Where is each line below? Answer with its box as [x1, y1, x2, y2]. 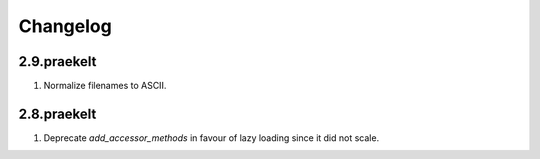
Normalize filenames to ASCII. [43, 80, 167, 92]
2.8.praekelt [18, 105, 97, 122]
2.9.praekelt [18, 53, 97, 70]
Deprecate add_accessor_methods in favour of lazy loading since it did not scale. [43, 131, 380, 144]
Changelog [18, 15, 112, 37]
